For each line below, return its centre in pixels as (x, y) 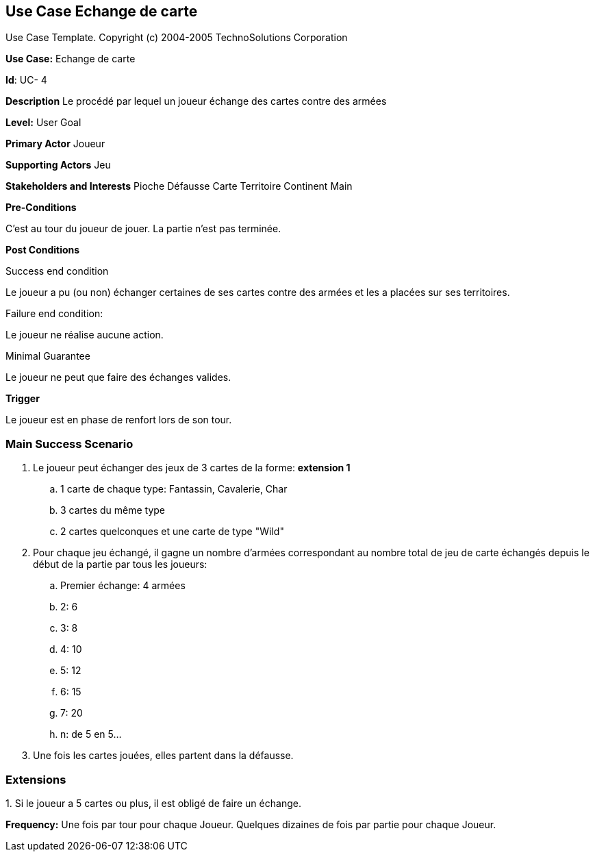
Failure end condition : (54, 314)
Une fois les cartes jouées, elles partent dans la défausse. (163, 756)
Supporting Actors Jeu (58, 165)
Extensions (36, 779)
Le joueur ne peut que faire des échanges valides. (118, 377)
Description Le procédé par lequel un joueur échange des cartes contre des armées (196, 101)
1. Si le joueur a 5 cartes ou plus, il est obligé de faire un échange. (153, 803)
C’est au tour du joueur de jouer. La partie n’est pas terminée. (143, 229)
